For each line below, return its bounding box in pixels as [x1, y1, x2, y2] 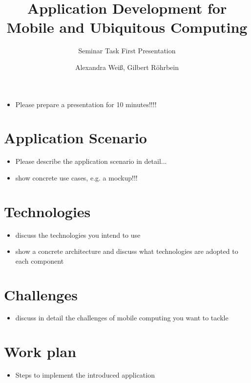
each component [15, 255, 64, 266]
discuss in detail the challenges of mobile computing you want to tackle [15, 313, 229, 323]
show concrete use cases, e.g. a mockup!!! [15, 172, 138, 182]
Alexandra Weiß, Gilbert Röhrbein [75, 62, 179, 72]
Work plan [4, 341, 77, 361]
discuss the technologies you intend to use [15, 229, 141, 240]
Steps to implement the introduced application [15, 370, 155, 380]
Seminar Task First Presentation [78, 45, 176, 56]
